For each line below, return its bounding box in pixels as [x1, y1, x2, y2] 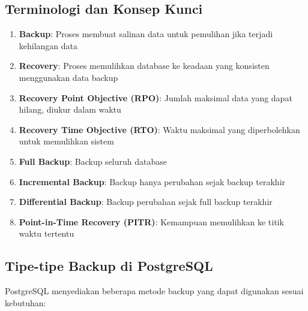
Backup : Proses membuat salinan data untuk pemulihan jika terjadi [19, 28, 273, 40]
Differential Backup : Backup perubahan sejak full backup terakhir [19, 195, 273, 208]
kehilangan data [19, 39, 78, 52]
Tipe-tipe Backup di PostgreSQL [5, 256, 213, 275]
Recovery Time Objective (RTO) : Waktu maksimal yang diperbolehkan [19, 123, 300, 135]
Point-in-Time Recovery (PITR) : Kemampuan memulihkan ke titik [19, 215, 284, 228]
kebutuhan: [5, 296, 46, 309]
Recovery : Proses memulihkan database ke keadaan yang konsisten [19, 59, 270, 72]
